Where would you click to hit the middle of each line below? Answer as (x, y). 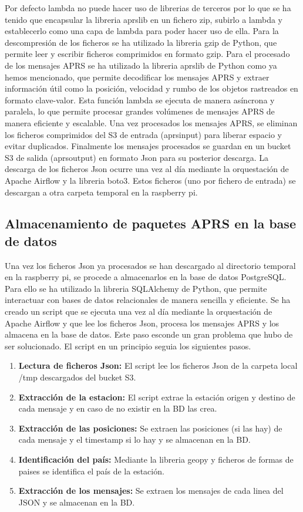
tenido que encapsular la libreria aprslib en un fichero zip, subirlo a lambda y (144, 19)
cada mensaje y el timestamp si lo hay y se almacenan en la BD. (134, 439)
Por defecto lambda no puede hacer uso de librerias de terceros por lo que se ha (148, 8)
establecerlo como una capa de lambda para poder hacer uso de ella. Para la (142, 31)
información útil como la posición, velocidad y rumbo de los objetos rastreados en (151, 88)
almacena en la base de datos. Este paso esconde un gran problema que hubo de (149, 334)
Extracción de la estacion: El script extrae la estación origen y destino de (157, 397)
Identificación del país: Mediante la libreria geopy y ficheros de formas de (156, 459)
